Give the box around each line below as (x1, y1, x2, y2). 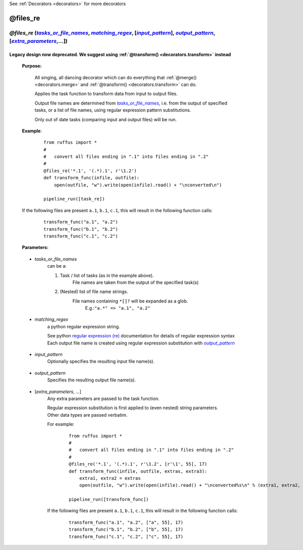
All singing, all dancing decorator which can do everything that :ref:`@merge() (34, 74, 197, 80)
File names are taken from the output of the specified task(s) (72, 279, 199, 285)
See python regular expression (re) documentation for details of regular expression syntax (47, 333, 235, 339)
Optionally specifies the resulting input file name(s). (47, 359, 155, 365)
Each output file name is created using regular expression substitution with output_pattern (47, 340, 235, 346)
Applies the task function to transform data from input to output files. (34, 91, 178, 97)
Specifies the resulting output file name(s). (47, 377, 136, 383)
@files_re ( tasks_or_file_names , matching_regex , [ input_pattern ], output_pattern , (9, 29, 216, 36)
